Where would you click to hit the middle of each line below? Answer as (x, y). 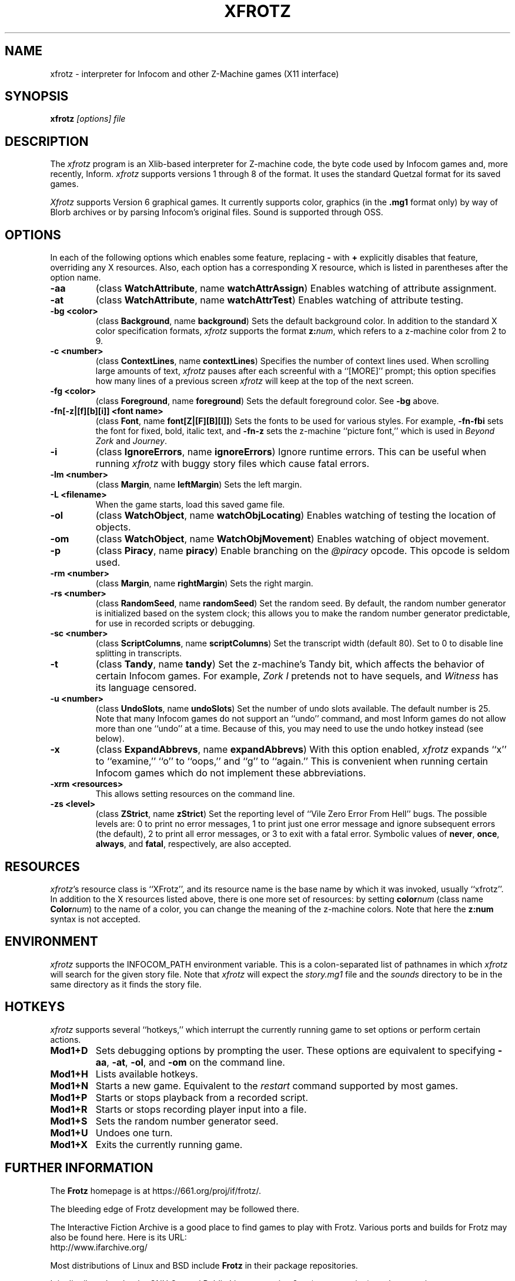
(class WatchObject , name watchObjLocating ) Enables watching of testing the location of (296, 516)
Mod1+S (69, 1121)
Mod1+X (69, 1144)
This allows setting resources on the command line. (195, 794)
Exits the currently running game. (169, 1144)
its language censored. (146, 688)
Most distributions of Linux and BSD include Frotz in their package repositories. (204, 1265)
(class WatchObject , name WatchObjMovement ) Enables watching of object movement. (292, 539)
